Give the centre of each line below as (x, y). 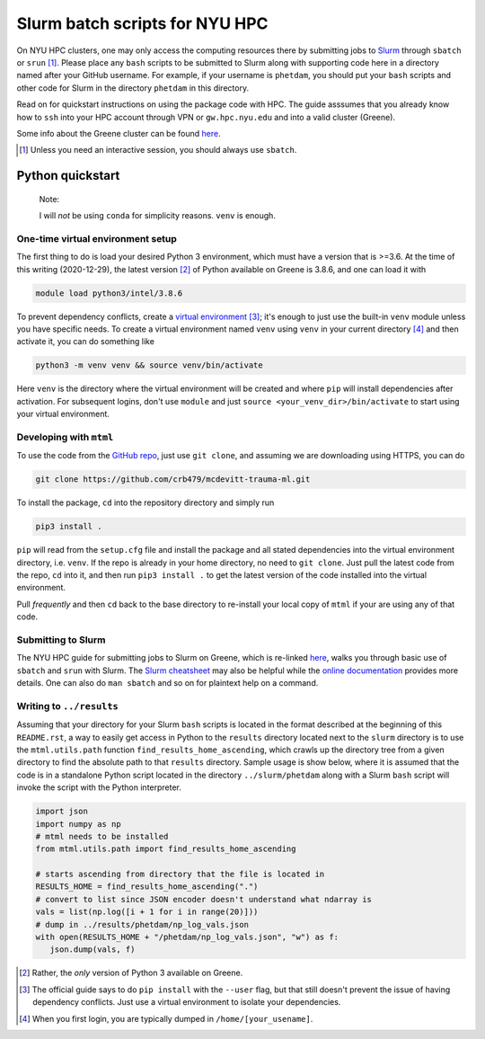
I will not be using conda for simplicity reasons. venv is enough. (157, 216)
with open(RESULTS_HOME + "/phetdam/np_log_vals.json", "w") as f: (187, 937)
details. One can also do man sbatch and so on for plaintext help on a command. (168, 683)
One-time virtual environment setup (97, 238)
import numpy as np (78, 824)
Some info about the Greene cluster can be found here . (119, 133)
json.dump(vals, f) (93, 950)
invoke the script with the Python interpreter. (99, 787)
